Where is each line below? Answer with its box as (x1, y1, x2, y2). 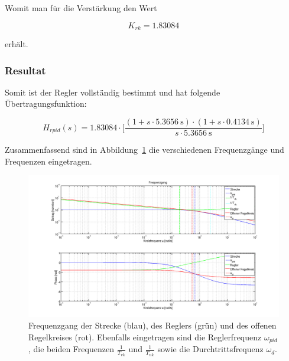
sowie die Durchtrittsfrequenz (157, 343, 264, 355)
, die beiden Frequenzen (28, 343, 114, 355)
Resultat (5, 63, 46, 77)
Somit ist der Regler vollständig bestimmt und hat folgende (5, 86, 220, 98)
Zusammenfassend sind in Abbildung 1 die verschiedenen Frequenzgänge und (5, 143, 284, 156)
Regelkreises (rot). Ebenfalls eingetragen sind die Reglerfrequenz (28, 330, 262, 343)
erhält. (5, 38, 28, 50)
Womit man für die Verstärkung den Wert (5, 2, 157, 14)
